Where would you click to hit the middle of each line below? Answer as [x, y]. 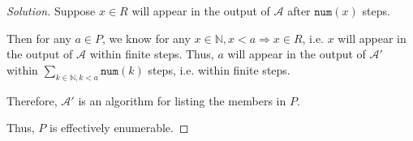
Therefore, [32, 100]
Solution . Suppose [51, 11]
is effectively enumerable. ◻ [119, 128]
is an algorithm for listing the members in [182, 100]
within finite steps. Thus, [152, 54]
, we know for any [146, 38]
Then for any [39, 38]
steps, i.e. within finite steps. [219, 69]
